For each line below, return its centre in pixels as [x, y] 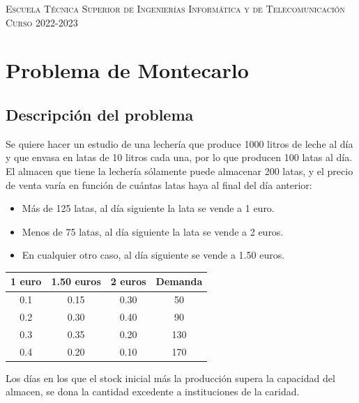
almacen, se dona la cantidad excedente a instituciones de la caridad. [153, 391]
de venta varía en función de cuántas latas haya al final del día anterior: [159, 184]
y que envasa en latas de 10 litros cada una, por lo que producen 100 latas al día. [179, 157]
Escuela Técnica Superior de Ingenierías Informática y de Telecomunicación [175, 8]
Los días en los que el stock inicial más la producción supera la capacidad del [170, 378]
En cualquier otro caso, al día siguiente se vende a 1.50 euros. [153, 255]
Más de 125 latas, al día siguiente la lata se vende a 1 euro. [148, 208]
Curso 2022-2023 [42, 22]
